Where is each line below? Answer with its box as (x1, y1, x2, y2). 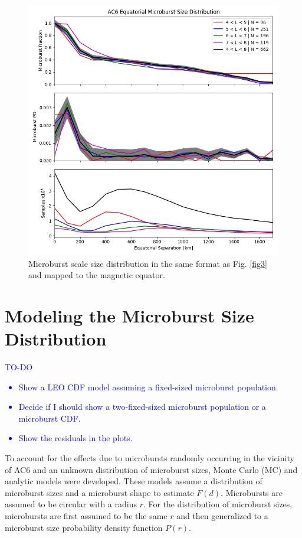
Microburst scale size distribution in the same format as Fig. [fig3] (28, 257, 267, 269)
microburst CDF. (18, 412, 81, 424)
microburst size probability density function (5, 521, 163, 533)
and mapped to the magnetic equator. (28, 269, 165, 281)
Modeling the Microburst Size (5, 303, 254, 327)
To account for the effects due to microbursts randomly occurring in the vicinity (5, 452, 294, 464)
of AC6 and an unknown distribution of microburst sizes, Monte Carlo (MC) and (5, 463, 298, 475)
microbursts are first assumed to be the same (5, 510, 168, 522)
